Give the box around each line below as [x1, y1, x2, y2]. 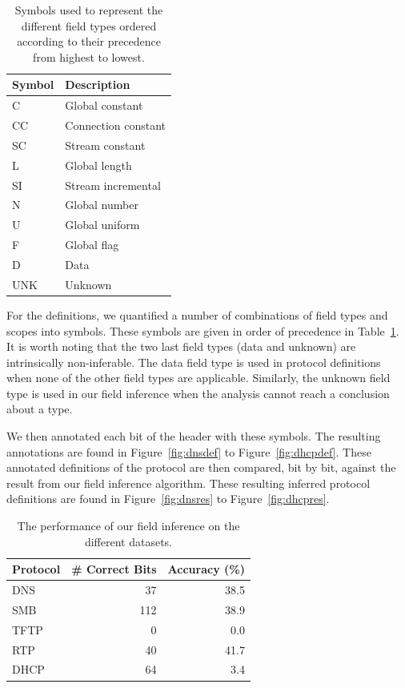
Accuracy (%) [167, 561, 245, 577]
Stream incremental [65, 176, 161, 193]
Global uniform [65, 216, 140, 233]
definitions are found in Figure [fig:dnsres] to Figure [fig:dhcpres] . [6, 490, 330, 507]
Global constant [65, 97, 143, 114]
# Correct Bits [71, 561, 157, 577]
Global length [65, 156, 132, 173]
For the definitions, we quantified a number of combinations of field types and [6, 306, 388, 323]
